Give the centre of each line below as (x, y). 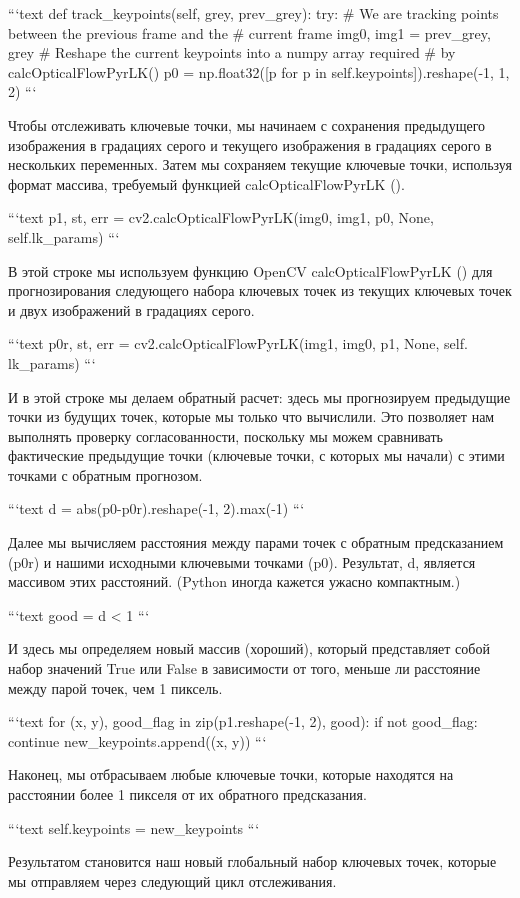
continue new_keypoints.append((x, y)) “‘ (137, 740)
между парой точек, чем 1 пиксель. (115, 687)
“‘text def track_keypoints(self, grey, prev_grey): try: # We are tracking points (253, 13)
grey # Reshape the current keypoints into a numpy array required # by (232, 52)
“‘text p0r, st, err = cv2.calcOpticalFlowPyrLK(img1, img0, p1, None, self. (238, 343)
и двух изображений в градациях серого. (131, 309)
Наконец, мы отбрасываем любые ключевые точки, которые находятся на (231, 774)
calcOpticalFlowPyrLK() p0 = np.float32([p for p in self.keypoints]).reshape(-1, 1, (259, 71)
